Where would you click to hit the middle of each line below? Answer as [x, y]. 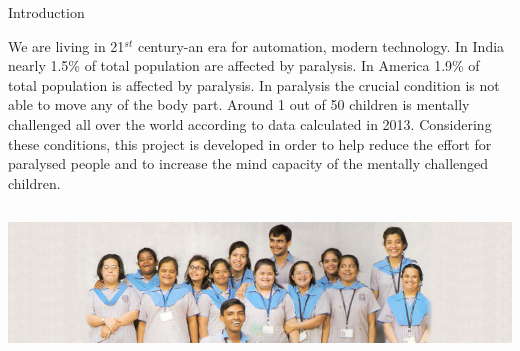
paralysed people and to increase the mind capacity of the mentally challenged [248, 163]
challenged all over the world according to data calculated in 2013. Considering [250, 123]
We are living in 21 [66, 45]
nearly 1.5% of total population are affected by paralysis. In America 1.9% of [244, 65]
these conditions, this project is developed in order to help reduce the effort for [250, 143]
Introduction [46, 12]
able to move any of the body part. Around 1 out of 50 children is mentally [239, 104]
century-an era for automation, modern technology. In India [321, 45]
